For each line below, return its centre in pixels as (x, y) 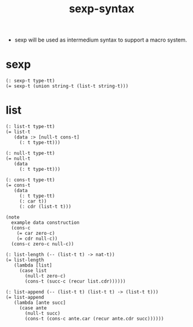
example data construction (45, 223)
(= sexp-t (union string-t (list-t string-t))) (67, 86)
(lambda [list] (33, 265)
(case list (33, 271)
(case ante (33, 308)
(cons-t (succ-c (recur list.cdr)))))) (75, 282)
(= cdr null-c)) (37, 239)
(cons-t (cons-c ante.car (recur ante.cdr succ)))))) (94, 319)
